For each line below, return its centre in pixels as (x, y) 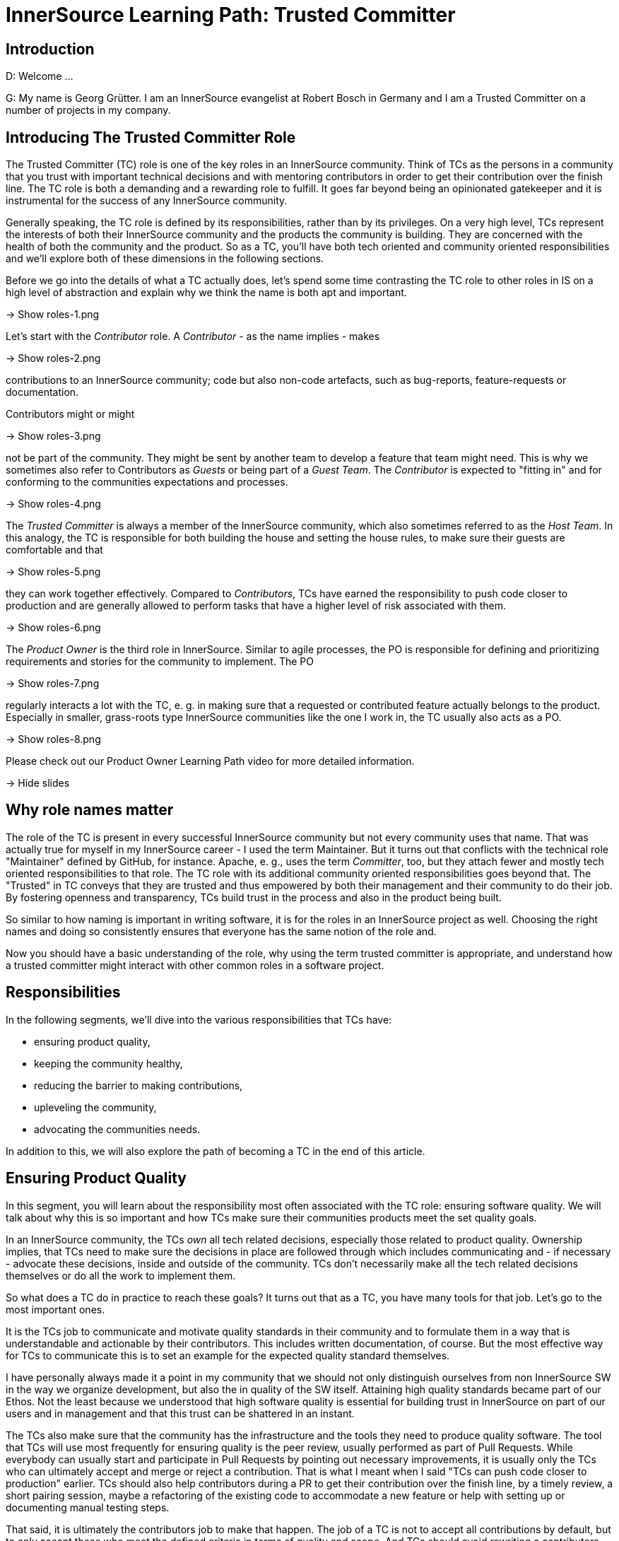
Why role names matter (90, 810)
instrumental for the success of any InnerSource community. (147, 201)
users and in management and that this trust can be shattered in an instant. (180, 1413)
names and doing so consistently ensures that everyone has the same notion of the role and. (221, 931)
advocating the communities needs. (117, 1129)
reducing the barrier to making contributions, (138, 1085)
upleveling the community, (95, 1107)
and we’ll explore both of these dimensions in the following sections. (165, 259)
